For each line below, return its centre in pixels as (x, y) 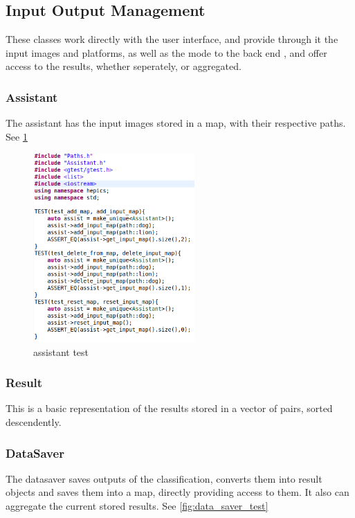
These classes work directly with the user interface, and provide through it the (172, 39)
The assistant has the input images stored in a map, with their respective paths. (176, 123)
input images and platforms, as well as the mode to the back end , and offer (166, 52)
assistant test (61, 351)
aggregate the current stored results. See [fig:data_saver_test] (137, 506)
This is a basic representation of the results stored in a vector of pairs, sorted (169, 408)
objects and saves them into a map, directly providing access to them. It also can (177, 492)
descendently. (34, 422)
